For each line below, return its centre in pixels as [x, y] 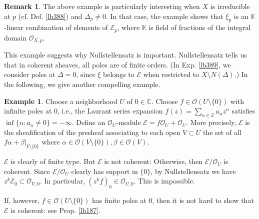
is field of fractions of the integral [200, 27]
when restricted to [171, 74]
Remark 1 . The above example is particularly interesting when [102, 6]
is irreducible [230, 6]
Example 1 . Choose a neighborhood [61, 101]
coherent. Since [27, 171]
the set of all [222, 132]
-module [128, 122]
